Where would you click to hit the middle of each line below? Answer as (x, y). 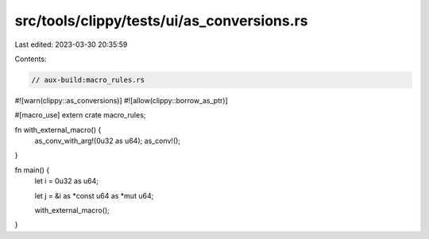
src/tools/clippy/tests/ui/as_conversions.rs (161, 21)
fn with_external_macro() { (58, 129)
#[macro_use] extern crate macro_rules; (80, 115)
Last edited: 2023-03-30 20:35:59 (71, 44)
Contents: (31, 59)
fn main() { (32, 170)
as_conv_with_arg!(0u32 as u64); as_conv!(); (108, 141)
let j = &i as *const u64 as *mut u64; (94, 195)
